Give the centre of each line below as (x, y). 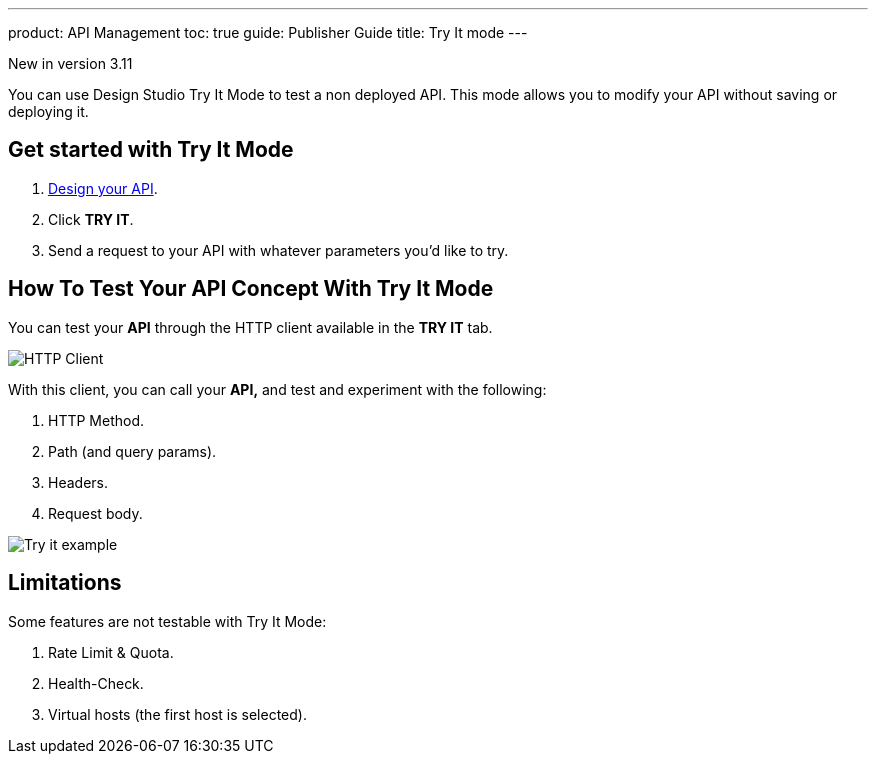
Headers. (78, 482)
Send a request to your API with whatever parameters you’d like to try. (278, 250)
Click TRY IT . (91, 219)
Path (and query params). (132, 451)
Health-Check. (96, 683)
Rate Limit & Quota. (111, 652)
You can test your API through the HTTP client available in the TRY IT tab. (250, 327)
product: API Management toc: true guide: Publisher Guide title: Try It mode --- (268, 32)
